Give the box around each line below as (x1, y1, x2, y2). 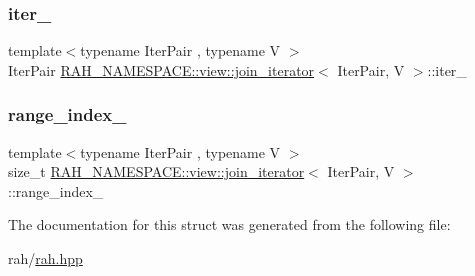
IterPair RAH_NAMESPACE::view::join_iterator (8, 59, 315, 80)
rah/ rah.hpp (8, 248, 83, 268)
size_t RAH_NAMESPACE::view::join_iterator (8, 161, 305, 182)
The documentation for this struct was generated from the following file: (8, 214, 451, 235)
